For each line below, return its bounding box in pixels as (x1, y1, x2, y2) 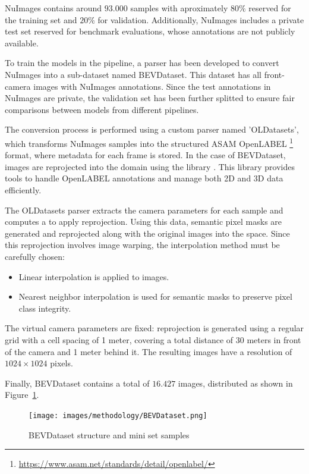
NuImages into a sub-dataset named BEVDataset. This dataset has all (5, 68, 261, 80)
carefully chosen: (5, 250, 65, 262)
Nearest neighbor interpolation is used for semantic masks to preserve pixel (18, 290, 292, 303)
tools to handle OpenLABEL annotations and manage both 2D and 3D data (5, 172, 283, 184)
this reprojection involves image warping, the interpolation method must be (5, 238, 280, 251)
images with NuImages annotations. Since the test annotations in (33, 80, 271, 92)
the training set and (5, 13, 77, 26)
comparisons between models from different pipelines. (5, 103, 199, 115)
